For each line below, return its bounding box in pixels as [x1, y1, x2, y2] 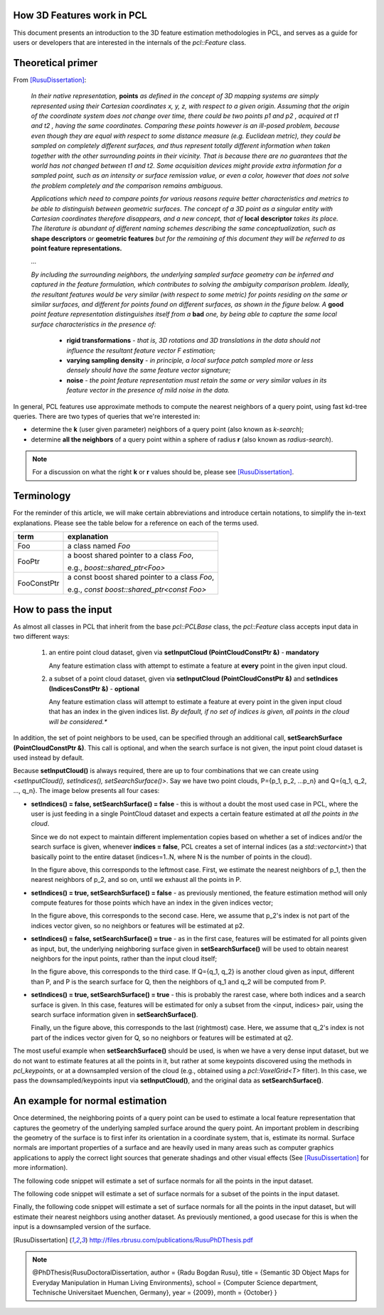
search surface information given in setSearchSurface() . [31, 1010, 198, 1018]
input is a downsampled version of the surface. [13, 1223, 151, 1231]
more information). [13, 1164, 68, 1172]
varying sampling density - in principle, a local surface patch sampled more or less [66, 356, 314, 364]
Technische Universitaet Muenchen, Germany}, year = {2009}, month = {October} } [32, 1288, 277, 1297]
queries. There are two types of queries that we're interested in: [13, 412, 201, 420]
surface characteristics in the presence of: [31, 320, 156, 329]
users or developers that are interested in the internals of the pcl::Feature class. [13, 38, 247, 46]
